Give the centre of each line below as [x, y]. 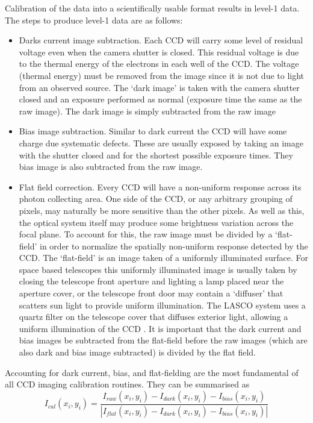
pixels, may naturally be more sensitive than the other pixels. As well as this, [162, 210]
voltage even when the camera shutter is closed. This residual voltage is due [159, 52]
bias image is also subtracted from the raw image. [111, 167]
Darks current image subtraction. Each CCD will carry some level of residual [161, 40]
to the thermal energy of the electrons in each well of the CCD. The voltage [159, 64]
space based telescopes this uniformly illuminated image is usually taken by [158, 269]
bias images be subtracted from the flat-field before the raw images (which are [163, 340]
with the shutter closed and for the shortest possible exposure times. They [156, 155]
